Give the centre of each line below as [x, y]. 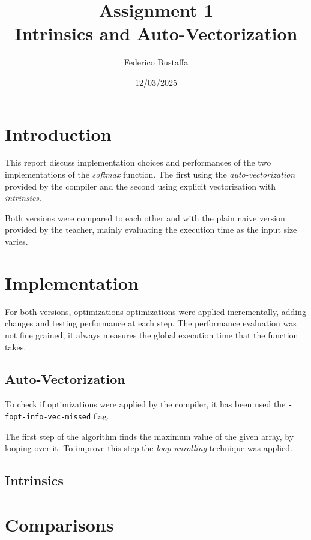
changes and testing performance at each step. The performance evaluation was [151, 323]
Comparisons [59, 524]
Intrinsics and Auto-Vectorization [156, 33]
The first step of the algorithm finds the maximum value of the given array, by [149, 436]
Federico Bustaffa [156, 62]
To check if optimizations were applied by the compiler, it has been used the [145, 404]
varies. [17, 241]
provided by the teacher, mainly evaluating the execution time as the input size [151, 229]
